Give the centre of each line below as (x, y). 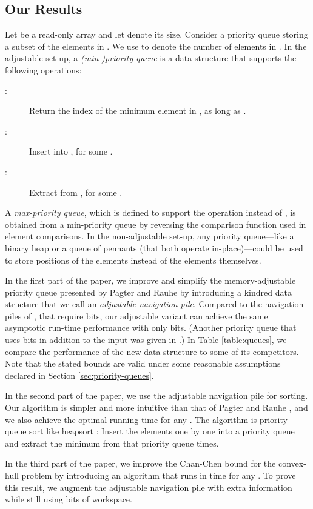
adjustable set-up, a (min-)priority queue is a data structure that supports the (151, 58)
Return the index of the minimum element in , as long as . (138, 111)
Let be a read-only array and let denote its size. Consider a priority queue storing (156, 34)
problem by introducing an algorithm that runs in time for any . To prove (159, 475)
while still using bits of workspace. (69, 499)
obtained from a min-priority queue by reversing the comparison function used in (156, 224)
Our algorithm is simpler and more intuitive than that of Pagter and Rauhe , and (156, 408)
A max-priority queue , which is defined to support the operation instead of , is (150, 212)
